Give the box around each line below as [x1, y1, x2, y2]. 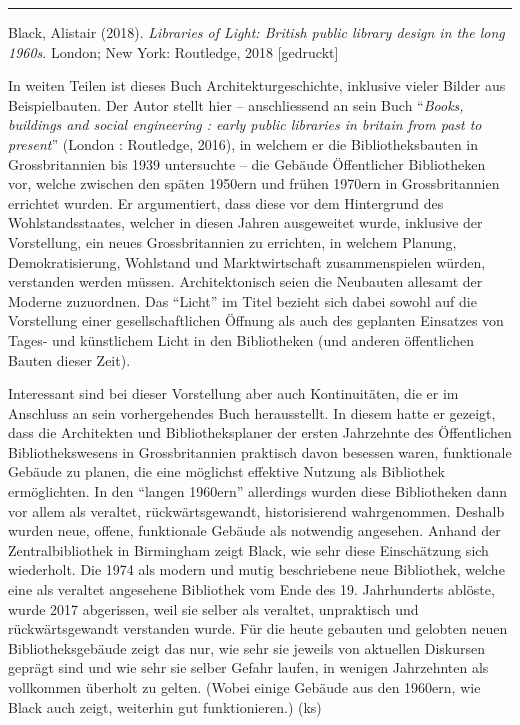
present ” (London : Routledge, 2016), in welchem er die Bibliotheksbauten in [8, 133, 479, 154]
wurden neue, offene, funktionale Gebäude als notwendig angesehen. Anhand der [8, 520, 501, 541]
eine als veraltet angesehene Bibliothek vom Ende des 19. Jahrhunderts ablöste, [8, 579, 495, 600]
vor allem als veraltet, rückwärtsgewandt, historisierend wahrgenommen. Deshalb [8, 500, 505, 521]
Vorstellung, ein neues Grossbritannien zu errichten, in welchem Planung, [8, 231, 457, 252]
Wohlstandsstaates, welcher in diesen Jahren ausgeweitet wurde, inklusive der [8, 212, 483, 233]
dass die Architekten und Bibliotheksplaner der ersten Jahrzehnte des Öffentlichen [8, 422, 512, 443]
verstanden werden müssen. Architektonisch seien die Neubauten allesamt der [8, 271, 483, 292]
